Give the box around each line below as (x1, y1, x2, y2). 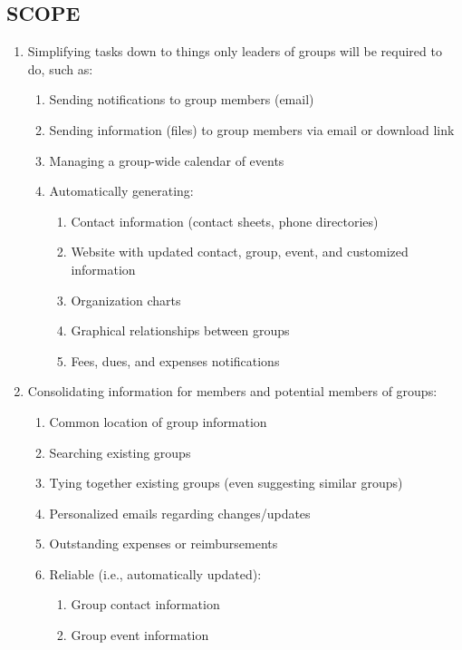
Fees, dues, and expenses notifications (71, 351, 280, 370)
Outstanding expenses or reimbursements (49, 534, 278, 553)
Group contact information (71, 595, 220, 614)
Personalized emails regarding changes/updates (49, 503, 311, 522)
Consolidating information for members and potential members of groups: (27, 382, 438, 401)
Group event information (71, 626, 209, 645)
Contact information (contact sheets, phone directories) (71, 211, 379, 230)
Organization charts (71, 290, 181, 309)
